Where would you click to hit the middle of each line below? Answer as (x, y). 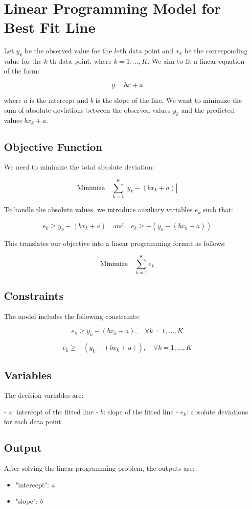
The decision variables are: (44, 395)
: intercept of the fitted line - (55, 411)
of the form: (22, 70)
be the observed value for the (68, 51)
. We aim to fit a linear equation (196, 61)
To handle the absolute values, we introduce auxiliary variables (98, 209)
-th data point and (145, 51)
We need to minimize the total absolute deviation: (79, 167)
